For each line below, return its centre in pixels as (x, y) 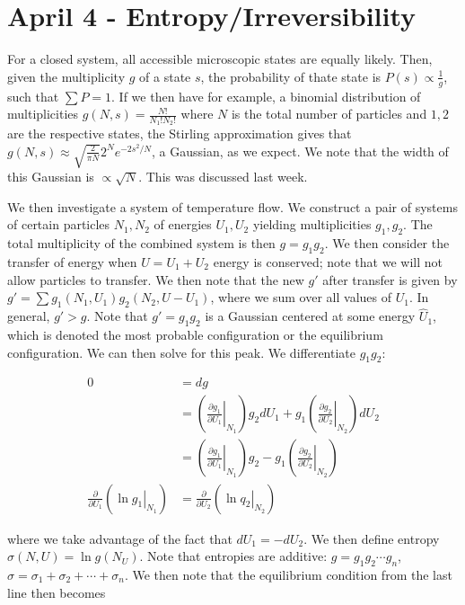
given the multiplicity (66, 76)
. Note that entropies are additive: (233, 556)
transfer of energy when (72, 262)
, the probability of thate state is (291, 76)
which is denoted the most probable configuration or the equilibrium (195, 334)
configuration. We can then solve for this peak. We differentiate (182, 352)
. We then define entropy (372, 538)
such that (33, 96)
